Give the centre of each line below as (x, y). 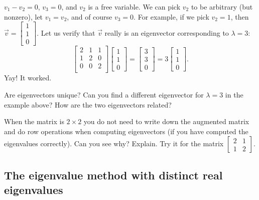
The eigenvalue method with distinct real (113, 175)
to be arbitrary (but (222, 7)
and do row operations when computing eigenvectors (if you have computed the (126, 131)
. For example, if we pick (171, 16)
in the (234, 94)
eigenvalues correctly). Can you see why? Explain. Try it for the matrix (114, 143)
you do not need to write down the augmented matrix (166, 121)
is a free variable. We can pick (134, 7)
